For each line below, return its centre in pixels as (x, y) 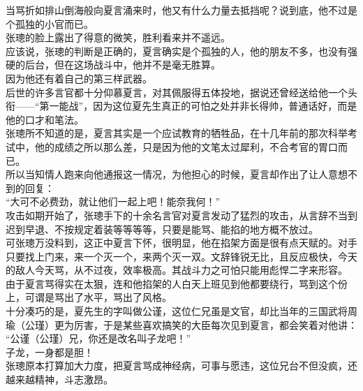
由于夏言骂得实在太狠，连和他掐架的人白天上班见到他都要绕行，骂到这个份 (177, 283)
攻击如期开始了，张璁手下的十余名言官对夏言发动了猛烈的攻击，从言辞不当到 (181, 215)
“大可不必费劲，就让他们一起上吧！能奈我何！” (113, 201)
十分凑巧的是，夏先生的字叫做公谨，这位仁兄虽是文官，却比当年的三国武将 (177, 311)
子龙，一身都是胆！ (50, 352)
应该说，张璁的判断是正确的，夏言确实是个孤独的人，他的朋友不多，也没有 (177, 51)
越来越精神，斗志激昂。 (59, 379)
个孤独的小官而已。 (50, 23)
